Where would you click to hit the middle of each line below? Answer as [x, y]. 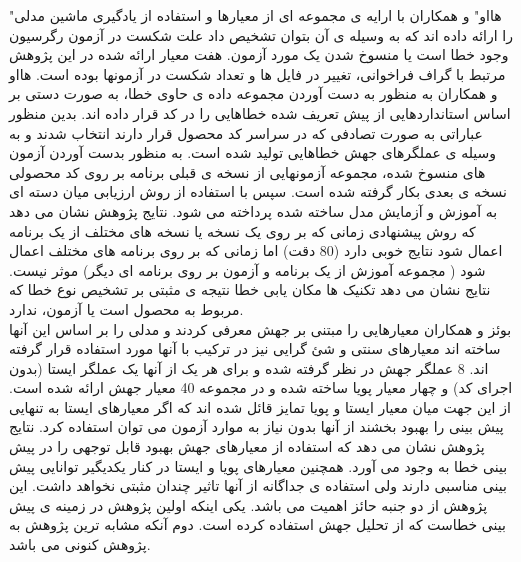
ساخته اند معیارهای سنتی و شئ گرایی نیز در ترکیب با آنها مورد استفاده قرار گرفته [255, 348]
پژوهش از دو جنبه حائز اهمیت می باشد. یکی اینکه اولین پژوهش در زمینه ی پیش [248, 504]
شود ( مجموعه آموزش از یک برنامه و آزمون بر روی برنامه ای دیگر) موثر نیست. [247, 269]
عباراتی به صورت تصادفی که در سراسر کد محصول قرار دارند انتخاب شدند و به [246, 132]
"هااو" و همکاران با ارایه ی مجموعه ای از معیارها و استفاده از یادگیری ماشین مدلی [255, 15]
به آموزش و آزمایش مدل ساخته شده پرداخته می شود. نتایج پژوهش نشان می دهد [253, 210]
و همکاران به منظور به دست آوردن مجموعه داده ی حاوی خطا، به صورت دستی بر [253, 93]
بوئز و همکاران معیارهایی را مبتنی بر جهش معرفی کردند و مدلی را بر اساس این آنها [260, 328]
